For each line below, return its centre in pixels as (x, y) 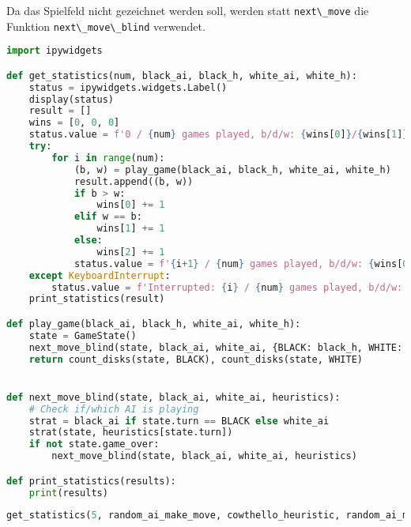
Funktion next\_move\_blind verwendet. (106, 26)
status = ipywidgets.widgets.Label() (128, 87)
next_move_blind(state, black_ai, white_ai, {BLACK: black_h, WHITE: (216, 347)
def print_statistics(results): (91, 481)
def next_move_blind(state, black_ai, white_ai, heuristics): (173, 397)
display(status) (72, 99)
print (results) (68, 493)
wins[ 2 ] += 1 (131, 252)
